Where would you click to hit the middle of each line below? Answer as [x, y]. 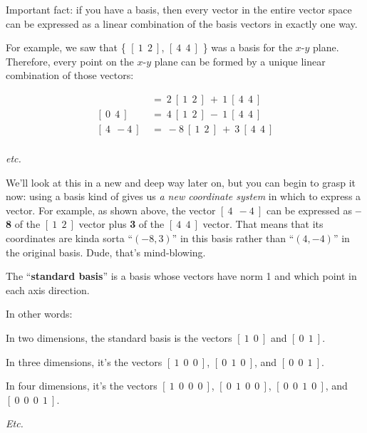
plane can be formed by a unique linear [240, 61]
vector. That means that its [263, 224]
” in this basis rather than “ [233, 238]
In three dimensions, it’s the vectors [84, 361]
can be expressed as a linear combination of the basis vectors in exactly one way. [182, 23]
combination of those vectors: [70, 75]
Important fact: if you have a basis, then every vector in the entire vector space [179, 9]
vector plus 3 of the [122, 224]
